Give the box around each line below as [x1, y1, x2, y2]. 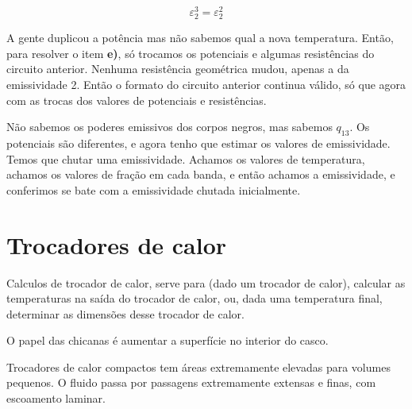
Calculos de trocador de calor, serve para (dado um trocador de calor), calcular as [6, 274, 406, 291]
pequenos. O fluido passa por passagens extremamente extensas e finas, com [6, 374, 376, 391]
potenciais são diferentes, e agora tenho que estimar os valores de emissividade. [6, 135, 391, 151]
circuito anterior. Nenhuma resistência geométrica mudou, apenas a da [6, 60, 349, 77]
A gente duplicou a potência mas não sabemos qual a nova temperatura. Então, [6, 29, 394, 46]
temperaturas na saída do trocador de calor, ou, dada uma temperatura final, [6, 290, 383, 307]
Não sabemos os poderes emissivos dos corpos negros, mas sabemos [6, 118, 333, 135]
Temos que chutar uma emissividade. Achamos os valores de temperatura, [6, 150, 365, 167]
